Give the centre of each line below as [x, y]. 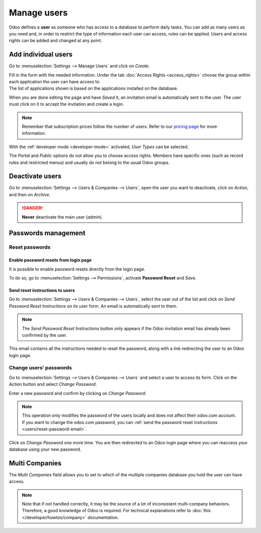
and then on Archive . [30, 194]
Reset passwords [30, 247]
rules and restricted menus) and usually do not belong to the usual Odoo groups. [89, 162]
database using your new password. [45, 449]
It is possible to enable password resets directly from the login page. [77, 269]
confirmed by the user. [44, 335]
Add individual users [41, 55]
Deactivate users [35, 176]
